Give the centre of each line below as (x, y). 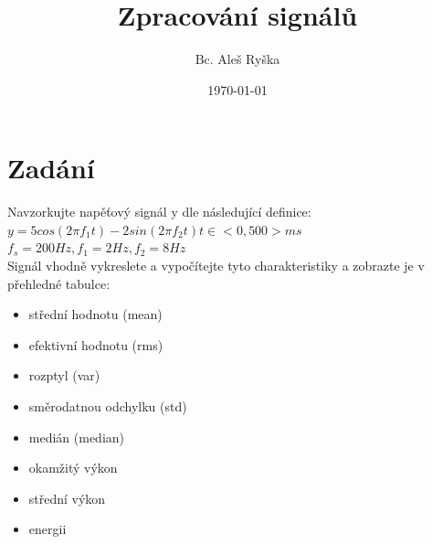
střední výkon (67, 498)
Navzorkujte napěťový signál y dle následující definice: (159, 212)
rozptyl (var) (64, 375)
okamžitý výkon (73, 468)
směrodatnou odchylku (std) (108, 406)
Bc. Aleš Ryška (237, 59)
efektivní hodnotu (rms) (96, 344)
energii (47, 529)
